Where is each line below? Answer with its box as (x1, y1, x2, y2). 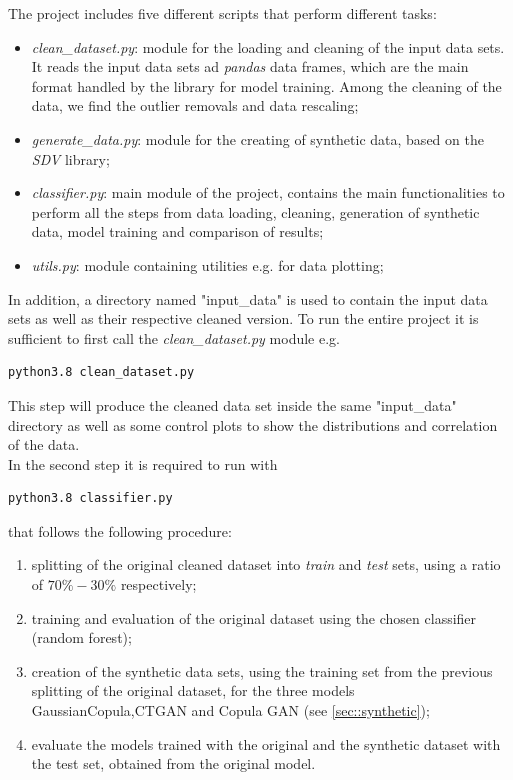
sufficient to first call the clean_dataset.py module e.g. (8, 327, 340, 348)
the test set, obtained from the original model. (31, 753, 316, 774)
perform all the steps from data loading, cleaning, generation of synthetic (31, 201, 480, 222)
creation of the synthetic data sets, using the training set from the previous (31, 660, 493, 681)
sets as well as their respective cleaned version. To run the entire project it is (8, 308, 479, 329)
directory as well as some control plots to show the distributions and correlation (8, 414, 498, 435)
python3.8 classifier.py (8, 491, 173, 506)
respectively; (120, 574, 197, 595)
